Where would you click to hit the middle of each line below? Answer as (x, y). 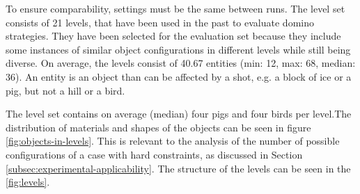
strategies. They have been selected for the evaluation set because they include (173, 36)
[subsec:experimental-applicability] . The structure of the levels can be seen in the (178, 168)
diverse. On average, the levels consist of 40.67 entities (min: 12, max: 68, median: (181, 63)
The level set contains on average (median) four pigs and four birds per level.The (179, 114)
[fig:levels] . (28, 182)
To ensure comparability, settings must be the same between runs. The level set (175, 8)
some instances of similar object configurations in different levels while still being (178, 49)
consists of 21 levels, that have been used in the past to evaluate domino (160, 22)
